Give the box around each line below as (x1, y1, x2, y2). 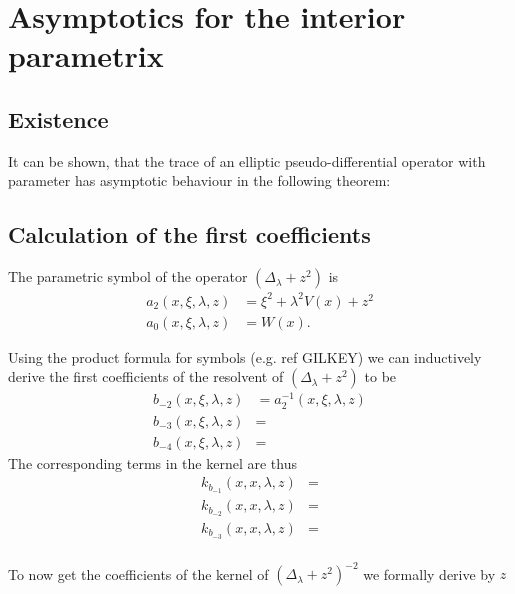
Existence (8, 103, 109, 134)
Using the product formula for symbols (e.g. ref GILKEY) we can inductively (8, 346, 482, 367)
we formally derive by (363, 563, 496, 584)
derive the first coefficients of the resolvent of (8, 366, 284, 387)
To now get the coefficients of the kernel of (8, 563, 269, 584)
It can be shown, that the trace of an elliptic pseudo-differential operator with (8, 150, 486, 171)
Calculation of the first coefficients (8, 219, 371, 250)
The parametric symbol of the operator (8, 266, 248, 287)
